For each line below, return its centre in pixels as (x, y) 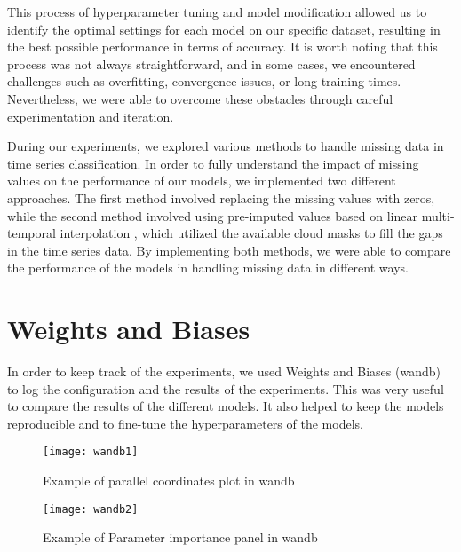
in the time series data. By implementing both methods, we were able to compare (229, 250)
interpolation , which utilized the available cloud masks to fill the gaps (251, 233)
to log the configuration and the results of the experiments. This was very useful (226, 388)
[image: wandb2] (91, 509)
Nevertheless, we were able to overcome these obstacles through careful (200, 98)
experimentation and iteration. (91, 116)
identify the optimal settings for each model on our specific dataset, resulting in (224, 29)
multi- (438, 215)
